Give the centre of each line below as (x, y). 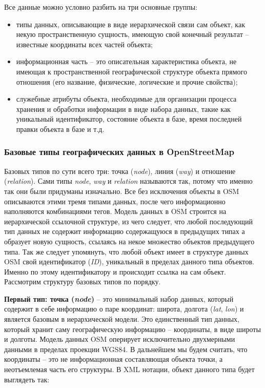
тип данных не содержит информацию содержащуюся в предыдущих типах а (125, 231)
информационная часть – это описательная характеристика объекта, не (126, 61)
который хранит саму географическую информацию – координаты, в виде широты (132, 329)
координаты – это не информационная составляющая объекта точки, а (114, 359)
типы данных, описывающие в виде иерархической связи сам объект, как (130, 24)
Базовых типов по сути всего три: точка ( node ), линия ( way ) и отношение (120, 171)
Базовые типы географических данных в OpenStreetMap (119, 152)
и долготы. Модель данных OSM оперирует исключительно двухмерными (120, 339)
